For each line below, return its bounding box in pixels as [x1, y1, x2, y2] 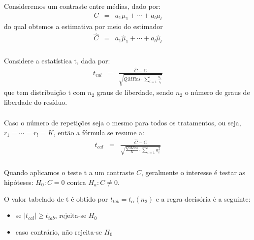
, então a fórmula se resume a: [53, 127, 144, 138]
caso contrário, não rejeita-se [15, 226, 102, 237]
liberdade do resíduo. [4, 96, 67, 107]
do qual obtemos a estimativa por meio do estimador [4, 21, 163, 31]
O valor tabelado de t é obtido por [4, 193, 108, 204]
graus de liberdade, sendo [96, 87, 174, 97]
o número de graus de [185, 87, 250, 97]
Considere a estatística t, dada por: [4, 55, 110, 65]
